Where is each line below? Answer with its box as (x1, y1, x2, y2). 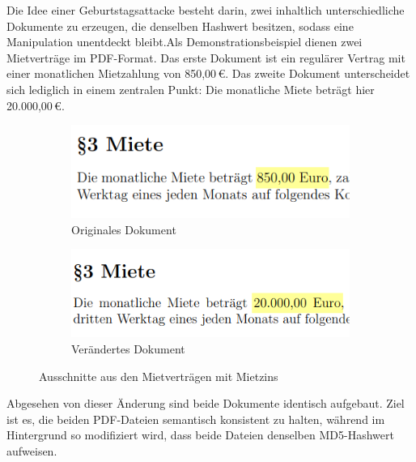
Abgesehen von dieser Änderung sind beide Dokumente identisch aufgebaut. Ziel (6, 395, 405, 412)
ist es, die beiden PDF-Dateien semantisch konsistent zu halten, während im (6, 410, 385, 427)
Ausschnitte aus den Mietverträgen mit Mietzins (39, 367, 278, 384)
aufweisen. (6, 443, 57, 459)
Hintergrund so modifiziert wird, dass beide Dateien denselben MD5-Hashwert (6, 426, 394, 443)
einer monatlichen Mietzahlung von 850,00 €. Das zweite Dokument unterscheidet (6, 65, 410, 82)
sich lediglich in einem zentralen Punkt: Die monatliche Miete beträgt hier (6, 80, 375, 97)
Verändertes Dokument (71, 340, 185, 357)
